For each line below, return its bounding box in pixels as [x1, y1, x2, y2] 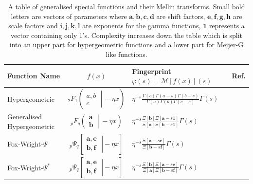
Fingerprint [132, 66, 171, 76]
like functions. [106, 49, 147, 59]
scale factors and [8, 20, 58, 31]
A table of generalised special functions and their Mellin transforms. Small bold [8, 1, 245, 11]
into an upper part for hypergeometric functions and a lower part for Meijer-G [9, 39, 244, 50]
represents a [209, 20, 245, 31]
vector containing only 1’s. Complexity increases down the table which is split [10, 30, 243, 40]
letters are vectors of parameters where [11, 11, 127, 21]
